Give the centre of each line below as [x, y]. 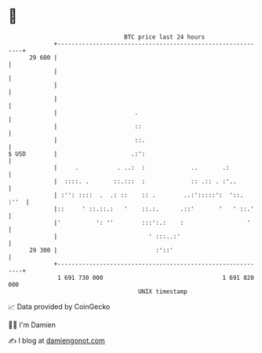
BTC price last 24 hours [165, 37]
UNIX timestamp [163, 291]
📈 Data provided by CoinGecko [59, 307]
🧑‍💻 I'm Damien [32, 325]
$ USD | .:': [77, 154]
